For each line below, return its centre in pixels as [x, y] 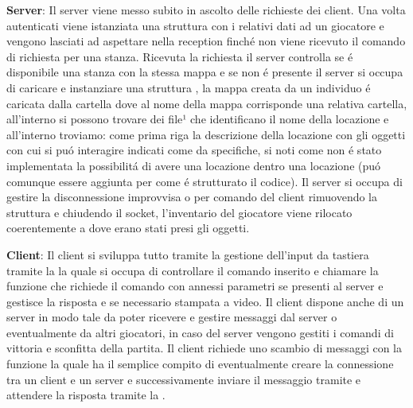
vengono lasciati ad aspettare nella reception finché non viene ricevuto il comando [206, 41]
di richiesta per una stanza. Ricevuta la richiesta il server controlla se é [180, 56]
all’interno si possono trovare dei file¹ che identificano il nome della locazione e [198, 119]
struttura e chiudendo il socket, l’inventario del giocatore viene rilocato [179, 212]
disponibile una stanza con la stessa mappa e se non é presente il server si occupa [205, 72]
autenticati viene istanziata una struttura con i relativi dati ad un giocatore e [195, 25]
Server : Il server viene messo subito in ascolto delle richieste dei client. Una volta [206, 10]
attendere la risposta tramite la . [86, 395]
